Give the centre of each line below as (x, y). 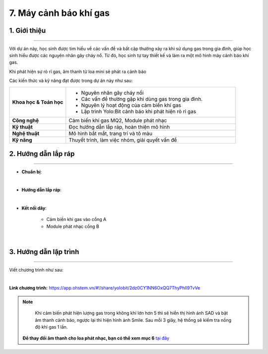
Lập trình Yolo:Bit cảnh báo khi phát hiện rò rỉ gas (138, 111)
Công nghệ (26, 120)
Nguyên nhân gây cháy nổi (112, 93)
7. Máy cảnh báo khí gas (60, 13)
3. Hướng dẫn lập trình (44, 252)
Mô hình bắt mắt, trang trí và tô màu (110, 133)
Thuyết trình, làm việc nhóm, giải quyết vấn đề (123, 140)
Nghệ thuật (26, 133)
